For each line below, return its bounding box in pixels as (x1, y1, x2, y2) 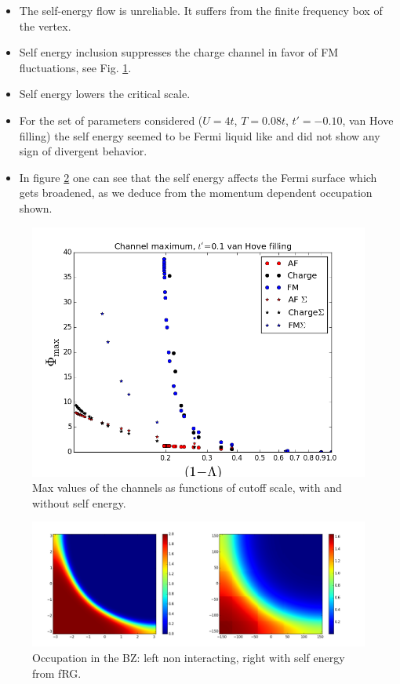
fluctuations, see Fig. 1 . (19, 59, 132, 75)
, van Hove (342, 111, 394, 128)
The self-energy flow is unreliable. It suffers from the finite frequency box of (19, 2, 383, 18)
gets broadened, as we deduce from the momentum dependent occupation (19, 184, 373, 201)
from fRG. (32, 664, 82, 681)
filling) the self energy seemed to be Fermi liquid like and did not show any (19, 127, 380, 144)
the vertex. (19, 17, 71, 34)
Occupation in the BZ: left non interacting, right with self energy (32, 649, 345, 665)
